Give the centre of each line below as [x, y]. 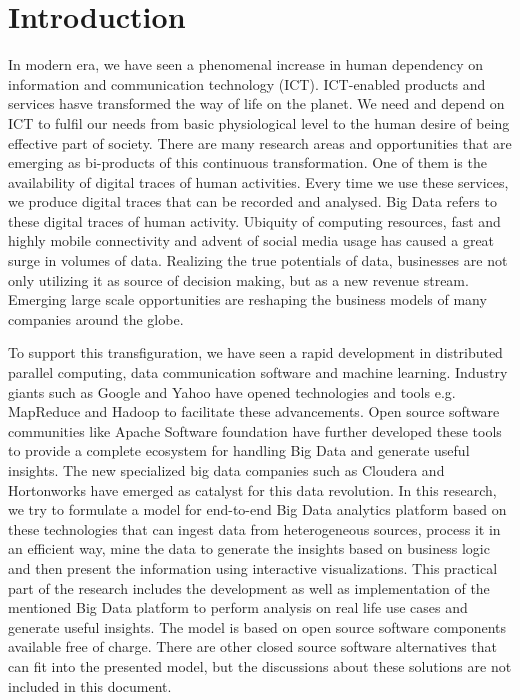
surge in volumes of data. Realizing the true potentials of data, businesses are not [258, 260]
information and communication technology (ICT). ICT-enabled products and [247, 83]
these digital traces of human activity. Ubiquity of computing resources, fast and [254, 220]
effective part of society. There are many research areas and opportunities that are [260, 142]
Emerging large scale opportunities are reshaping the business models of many [247, 299]
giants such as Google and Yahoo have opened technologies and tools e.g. [232, 391]
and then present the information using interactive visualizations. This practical [253, 567]
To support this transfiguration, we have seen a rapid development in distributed [255, 352]
